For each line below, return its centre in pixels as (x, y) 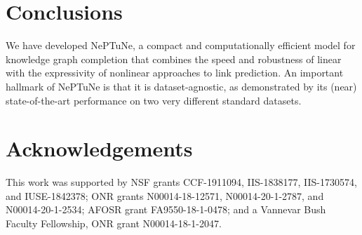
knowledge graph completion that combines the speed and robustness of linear (174, 59)
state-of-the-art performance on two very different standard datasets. (154, 100)
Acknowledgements (99, 148)
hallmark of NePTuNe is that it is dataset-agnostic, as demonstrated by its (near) (181, 86)
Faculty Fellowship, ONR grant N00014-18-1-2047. (114, 223)
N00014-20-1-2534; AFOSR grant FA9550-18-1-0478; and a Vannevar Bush (166, 209)
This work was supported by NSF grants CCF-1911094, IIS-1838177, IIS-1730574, (181, 182)
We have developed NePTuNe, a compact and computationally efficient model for (181, 45)
